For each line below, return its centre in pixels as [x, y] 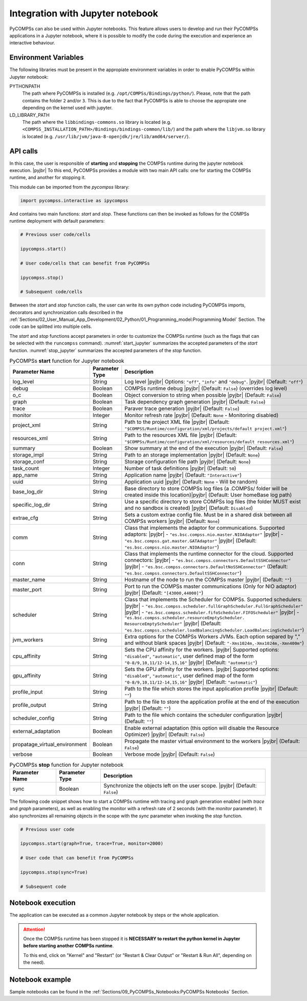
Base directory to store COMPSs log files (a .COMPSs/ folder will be [206, 489]
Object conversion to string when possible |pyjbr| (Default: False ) [203, 395]
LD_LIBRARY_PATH [29, 115]
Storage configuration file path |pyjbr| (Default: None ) [188, 462]
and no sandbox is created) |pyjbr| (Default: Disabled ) [189, 508]
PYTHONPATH [25, 86]
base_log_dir [28, 492]
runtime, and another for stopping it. [48, 178]
